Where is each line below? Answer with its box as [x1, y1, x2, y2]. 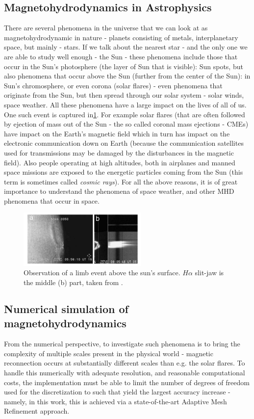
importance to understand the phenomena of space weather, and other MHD [4, 186, 234, 196]
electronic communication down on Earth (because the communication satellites [4, 138, 244, 148]
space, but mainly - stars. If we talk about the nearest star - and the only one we [4, 42, 248, 52]
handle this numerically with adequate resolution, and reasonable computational [4, 367, 245, 377]
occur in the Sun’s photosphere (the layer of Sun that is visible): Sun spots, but [4, 61, 243, 71]
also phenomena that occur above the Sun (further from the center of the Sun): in [4, 71, 251, 81]
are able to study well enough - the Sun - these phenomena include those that [4, 51, 238, 61]
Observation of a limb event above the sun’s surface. [24, 267, 180, 278]
